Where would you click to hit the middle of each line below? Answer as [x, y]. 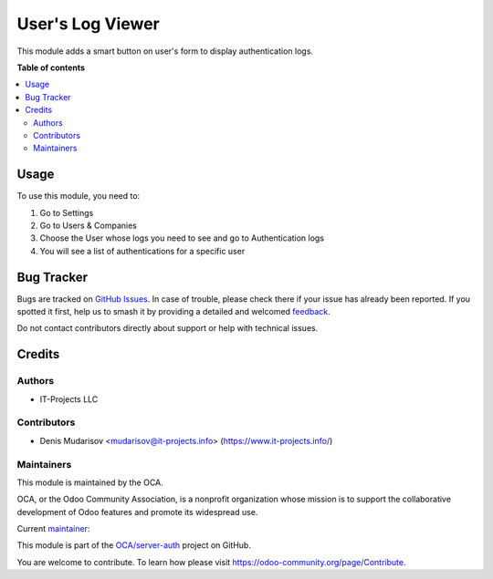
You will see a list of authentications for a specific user [142, 251]
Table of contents [51, 67]
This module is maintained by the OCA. [90, 482]
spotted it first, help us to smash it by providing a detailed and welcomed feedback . [173, 312]
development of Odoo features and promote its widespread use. [137, 512]
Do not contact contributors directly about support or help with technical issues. [168, 328]
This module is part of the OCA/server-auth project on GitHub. [134, 545]
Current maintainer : [53, 529]
